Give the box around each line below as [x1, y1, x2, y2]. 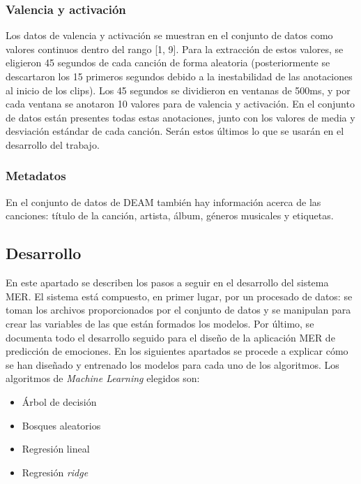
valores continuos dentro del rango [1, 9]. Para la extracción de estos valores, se [6, 41, 344, 56]
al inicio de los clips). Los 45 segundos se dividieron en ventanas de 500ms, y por [6, 82, 351, 97]
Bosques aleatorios [22, 418, 101, 432]
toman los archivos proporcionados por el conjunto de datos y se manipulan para [6, 302, 351, 317]
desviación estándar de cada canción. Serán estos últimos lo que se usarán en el [6, 124, 344, 138]
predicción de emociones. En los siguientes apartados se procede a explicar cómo [6, 344, 348, 358]
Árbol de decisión [22, 394, 97, 409]
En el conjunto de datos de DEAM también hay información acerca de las [6, 194, 321, 209]
